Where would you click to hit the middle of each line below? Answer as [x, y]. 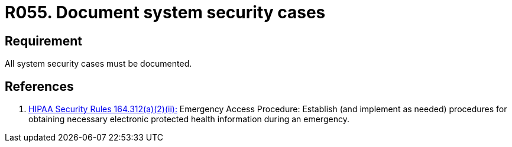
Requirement [44, 41]
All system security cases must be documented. [98, 64]
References [39, 86]
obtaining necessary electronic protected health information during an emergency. [189, 119]
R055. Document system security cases [165, 12]
